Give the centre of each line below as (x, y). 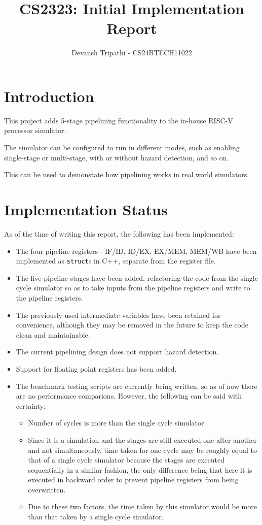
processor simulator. (35, 130)
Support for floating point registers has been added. (96, 368)
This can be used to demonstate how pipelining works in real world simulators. (127, 174)
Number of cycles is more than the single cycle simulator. (117, 423)
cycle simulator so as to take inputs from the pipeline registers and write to (133, 288)
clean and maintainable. (53, 334)
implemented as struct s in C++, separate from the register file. (116, 261)
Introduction (49, 96)
